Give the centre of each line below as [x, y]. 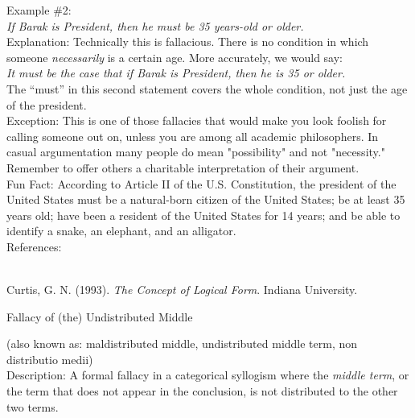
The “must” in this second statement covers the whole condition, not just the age [207, 88]
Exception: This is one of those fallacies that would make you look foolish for [197, 120]
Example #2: [39, 10]
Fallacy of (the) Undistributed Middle [100, 316]
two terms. [33, 406]
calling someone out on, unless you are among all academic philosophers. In [193, 136]
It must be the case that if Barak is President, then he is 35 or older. [176, 73]
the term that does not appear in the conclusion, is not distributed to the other [202, 391]
